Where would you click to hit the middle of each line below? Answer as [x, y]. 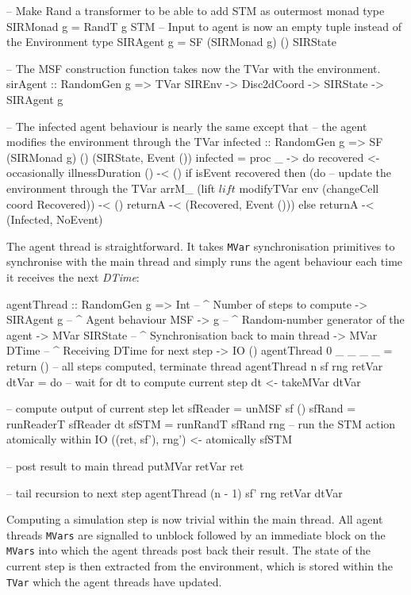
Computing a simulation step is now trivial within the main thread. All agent [195, 519]
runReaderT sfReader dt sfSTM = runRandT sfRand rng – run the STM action [201, 423]
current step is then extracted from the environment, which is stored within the [200, 566]
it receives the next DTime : [73, 276]
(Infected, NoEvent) [55, 219]
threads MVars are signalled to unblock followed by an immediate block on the [196, 534]
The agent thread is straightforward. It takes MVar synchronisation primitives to [201, 246]
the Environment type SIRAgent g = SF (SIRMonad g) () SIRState [171, 42]
